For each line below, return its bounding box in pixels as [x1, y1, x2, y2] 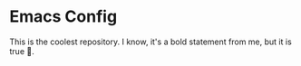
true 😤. [9, 45, 34, 56]
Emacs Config [9, 6, 118, 27]
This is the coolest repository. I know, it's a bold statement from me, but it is [9, 36, 292, 47]
